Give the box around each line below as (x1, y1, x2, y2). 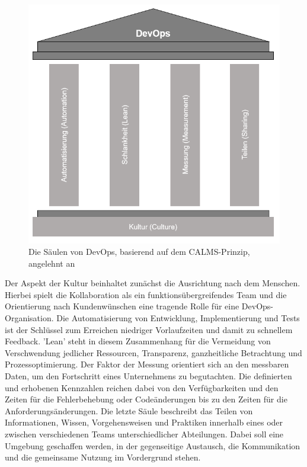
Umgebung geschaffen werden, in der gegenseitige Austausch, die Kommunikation (5, 439, 300, 452)
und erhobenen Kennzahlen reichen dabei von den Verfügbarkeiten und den (5, 381, 279, 394)
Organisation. (5, 312, 54, 324)
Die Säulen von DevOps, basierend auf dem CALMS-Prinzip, (28, 245, 250, 258)
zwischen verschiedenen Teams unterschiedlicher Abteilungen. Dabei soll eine (5, 428, 284, 440)
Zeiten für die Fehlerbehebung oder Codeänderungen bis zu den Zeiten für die (5, 393, 287, 405)
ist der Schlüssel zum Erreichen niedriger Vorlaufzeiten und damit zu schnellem (5, 323, 293, 335)
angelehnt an (28, 257, 75, 269)
